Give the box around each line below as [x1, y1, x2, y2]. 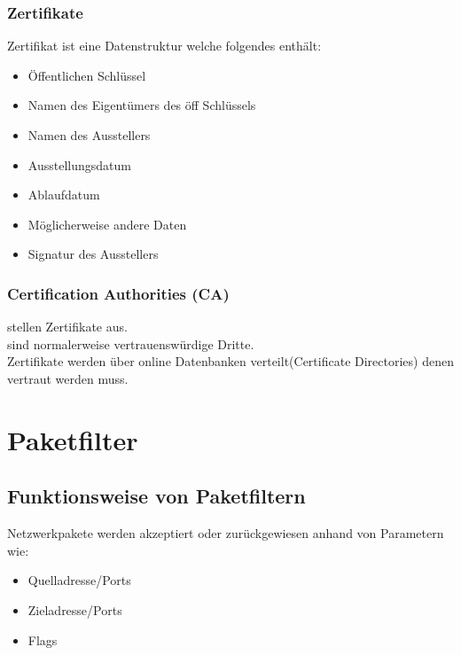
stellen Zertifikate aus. [7, 317, 128, 336]
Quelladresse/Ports [27, 571, 131, 589]
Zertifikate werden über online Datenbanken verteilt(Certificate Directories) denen [7, 352, 454, 370]
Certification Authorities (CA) [7, 282, 230, 304]
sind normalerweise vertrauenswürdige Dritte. [7, 334, 254, 353]
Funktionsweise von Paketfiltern [7, 482, 306, 510]
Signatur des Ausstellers [27, 245, 159, 263]
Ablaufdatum [27, 185, 100, 204]
